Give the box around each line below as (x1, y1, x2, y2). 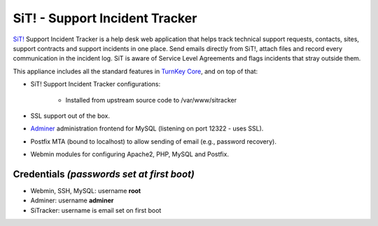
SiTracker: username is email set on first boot (30, 206, 162, 214)
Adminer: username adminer (30, 196, 114, 205)
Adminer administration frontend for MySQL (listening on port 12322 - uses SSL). (30, 124, 264, 133)
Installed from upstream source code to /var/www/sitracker (65, 96, 237, 104)
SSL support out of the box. (30, 112, 111, 120)
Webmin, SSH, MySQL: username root (30, 186, 141, 195)
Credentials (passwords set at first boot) (13, 168, 195, 180)
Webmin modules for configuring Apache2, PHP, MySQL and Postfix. (30, 150, 229, 158)
